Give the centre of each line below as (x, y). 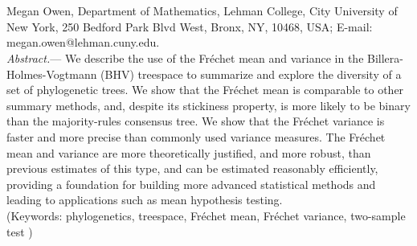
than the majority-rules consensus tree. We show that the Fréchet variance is (196, 121)
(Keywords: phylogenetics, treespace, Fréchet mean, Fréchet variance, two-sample (206, 215)
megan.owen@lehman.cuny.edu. (83, 42)
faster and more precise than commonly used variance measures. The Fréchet (196, 136)
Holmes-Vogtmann (52, 74)
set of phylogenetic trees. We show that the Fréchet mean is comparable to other (205, 90)
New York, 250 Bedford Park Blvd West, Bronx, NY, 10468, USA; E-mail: (190, 26)
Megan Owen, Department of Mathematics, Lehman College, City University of (202, 11)
